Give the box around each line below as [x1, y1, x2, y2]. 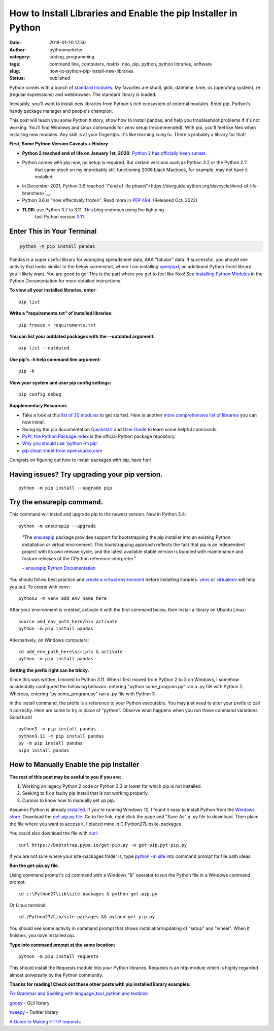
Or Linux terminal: [9, 902, 47, 908]
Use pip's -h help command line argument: [9, 356, 101, 363]
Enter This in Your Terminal [9, 227, 97, 236]
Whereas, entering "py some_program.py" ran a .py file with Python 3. [9, 691, 156, 697]
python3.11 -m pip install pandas [18, 733, 104, 739]
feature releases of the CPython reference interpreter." [22, 556, 136, 562]
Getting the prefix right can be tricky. [9, 667, 89, 673]
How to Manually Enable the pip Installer [9, 760, 140, 769]
